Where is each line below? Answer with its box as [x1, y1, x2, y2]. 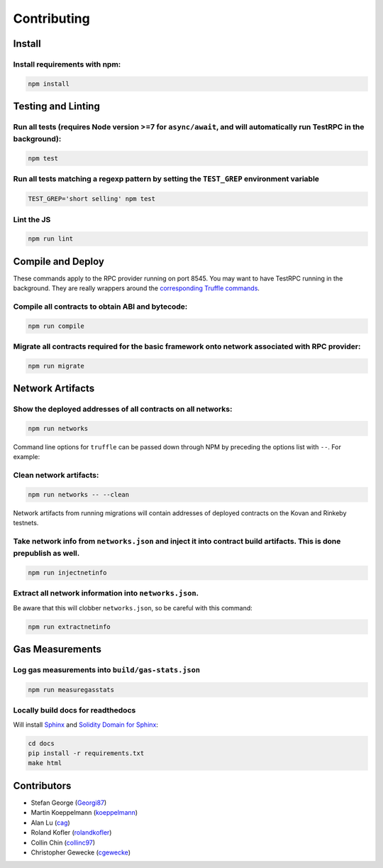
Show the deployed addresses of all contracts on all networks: [13, 405, 233, 414]
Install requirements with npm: [13, 59, 121, 69]
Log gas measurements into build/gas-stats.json [13, 665, 201, 675]
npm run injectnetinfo [28, 568, 107, 577]
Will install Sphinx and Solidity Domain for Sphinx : [13, 720, 159, 729]
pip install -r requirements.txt [28, 749, 145, 757]
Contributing [13, 11, 90, 26]
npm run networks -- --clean [28, 490, 130, 498]
